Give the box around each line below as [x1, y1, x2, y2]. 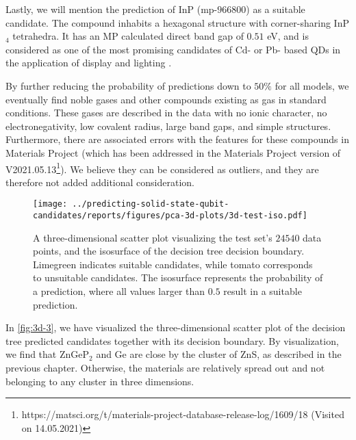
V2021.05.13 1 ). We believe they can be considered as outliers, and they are [5, 159, 319, 176]
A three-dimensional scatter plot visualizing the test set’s [33, 230, 272, 244]
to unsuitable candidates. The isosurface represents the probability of [33, 270, 323, 285]
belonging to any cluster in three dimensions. [5, 374, 194, 388]
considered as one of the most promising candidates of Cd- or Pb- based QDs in [5, 42, 341, 56]
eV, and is [267, 29, 309, 43]
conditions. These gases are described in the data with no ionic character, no [5, 105, 327, 120]
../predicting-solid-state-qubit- [72, 199, 229, 209]
